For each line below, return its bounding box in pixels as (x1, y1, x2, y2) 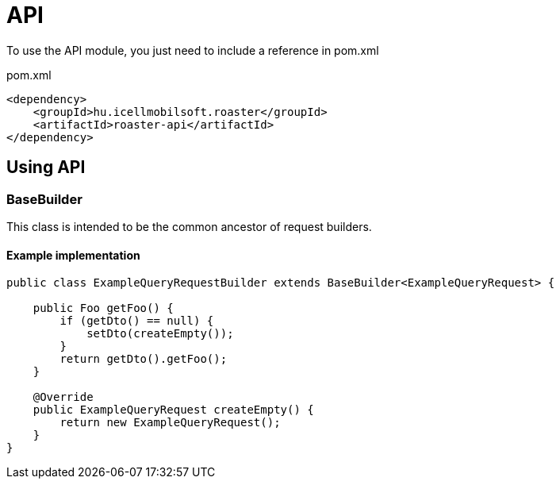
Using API (6, 157, 86, 178)
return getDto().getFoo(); (59, 352, 228, 366)
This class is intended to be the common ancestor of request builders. (6, 219, 372, 233)
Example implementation (6, 248, 140, 262)
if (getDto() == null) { (59, 314, 214, 328)
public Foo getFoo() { (33, 302, 174, 315)
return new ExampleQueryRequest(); (59, 416, 281, 429)
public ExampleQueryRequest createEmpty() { (33, 403, 314, 417)
